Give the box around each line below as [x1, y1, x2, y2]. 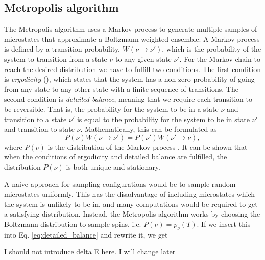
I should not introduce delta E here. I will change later [4, 246, 176, 257]
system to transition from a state [4, 53, 107, 64]
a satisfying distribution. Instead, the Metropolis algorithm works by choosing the [4, 208, 260, 219]
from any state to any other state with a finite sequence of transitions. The [4, 83, 238, 94]
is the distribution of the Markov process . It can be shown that [47, 141, 248, 152]
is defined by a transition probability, [4, 43, 121, 54]
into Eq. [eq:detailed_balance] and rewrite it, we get [4, 229, 168, 240]
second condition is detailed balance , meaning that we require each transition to [4, 93, 253, 104]
